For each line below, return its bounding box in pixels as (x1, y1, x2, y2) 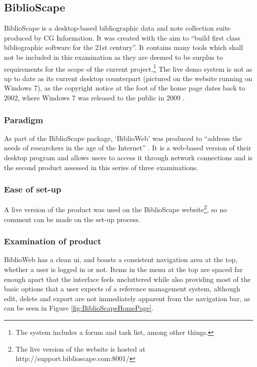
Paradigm (4, 113, 43, 126)
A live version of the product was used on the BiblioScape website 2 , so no (4, 203, 227, 215)
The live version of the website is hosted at (15, 343, 146, 354)
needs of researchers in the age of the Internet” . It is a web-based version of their (4, 142, 252, 153)
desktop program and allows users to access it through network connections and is (4, 152, 253, 163)
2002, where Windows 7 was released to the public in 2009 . (4, 92, 185, 103)
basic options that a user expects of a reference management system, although (4, 283, 241, 294)
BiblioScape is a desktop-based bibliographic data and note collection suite (4, 23, 231, 33)
